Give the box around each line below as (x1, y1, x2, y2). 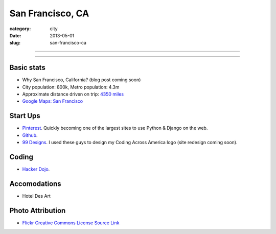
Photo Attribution (9, 206, 66, 215)
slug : (9, 40, 20, 46)
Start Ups (9, 111, 40, 120)
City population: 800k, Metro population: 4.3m (22, 84, 120, 90)
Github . (22, 132, 38, 138)
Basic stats (9, 63, 45, 72)
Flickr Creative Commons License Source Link (22, 220, 120, 226)
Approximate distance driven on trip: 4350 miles (22, 91, 124, 97)
